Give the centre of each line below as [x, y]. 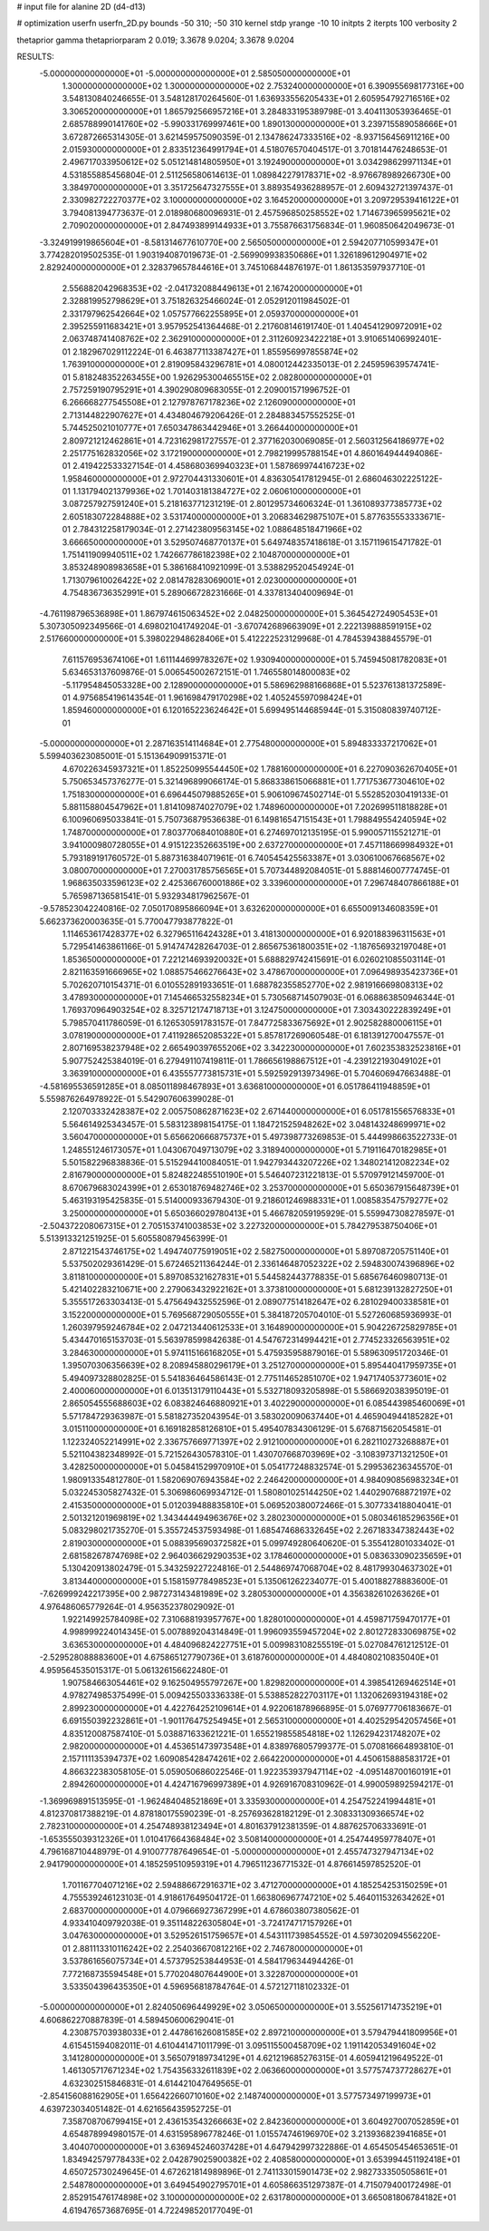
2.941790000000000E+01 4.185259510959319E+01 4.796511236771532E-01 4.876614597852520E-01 [230, 1865]
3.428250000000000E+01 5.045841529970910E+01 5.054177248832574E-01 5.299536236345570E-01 [257, 1467]
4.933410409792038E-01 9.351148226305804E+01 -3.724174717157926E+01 [207, 1924]
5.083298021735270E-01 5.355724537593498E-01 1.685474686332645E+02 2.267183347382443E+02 [258, 1530]
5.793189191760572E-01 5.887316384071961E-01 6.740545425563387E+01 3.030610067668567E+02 [254, 858]
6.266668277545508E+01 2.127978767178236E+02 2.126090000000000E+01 [209, 403]
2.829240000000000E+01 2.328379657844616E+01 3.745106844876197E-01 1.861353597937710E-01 [232, 268]
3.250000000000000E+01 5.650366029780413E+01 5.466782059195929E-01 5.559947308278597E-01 [258, 1213]
